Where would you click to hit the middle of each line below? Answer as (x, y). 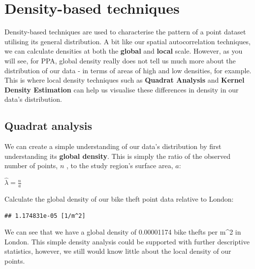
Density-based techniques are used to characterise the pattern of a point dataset (125, 32)
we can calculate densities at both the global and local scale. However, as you (124, 51)
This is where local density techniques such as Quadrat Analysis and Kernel (125, 80)
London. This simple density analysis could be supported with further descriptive (127, 241)
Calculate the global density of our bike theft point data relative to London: (119, 198)
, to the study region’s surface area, (120, 165)
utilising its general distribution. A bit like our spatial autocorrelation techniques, (127, 41)
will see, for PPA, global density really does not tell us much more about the (120, 60)
